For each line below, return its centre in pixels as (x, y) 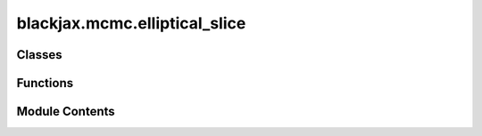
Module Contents (66, 112)
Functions (45, 83)
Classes (39, 55)
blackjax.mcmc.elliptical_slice (131, 23)
